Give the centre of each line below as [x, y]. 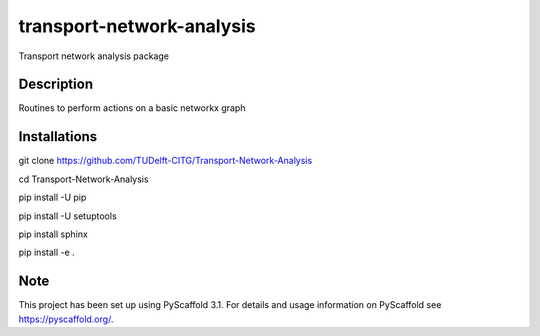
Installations [58, 136]
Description [56, 84]
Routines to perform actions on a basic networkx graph [132, 108]
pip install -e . [46, 252]
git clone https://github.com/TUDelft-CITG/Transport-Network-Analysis [165, 161]
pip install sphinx [53, 234]
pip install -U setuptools [67, 216]
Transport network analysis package [94, 56]
